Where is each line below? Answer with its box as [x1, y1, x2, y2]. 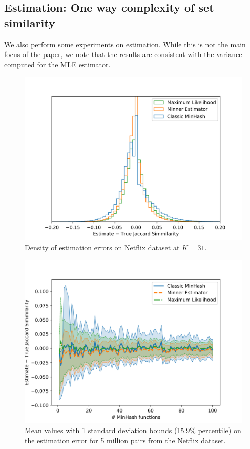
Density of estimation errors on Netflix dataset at [25, 241, 180, 252]
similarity [4, 14, 55, 30]
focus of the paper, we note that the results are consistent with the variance [4, 49, 242, 60]
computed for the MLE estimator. [4, 59, 111, 69]
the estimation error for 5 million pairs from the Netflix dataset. [25, 435, 226, 445]
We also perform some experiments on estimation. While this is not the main [4, 39, 246, 49]
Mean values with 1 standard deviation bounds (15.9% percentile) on [25, 425, 241, 436]
